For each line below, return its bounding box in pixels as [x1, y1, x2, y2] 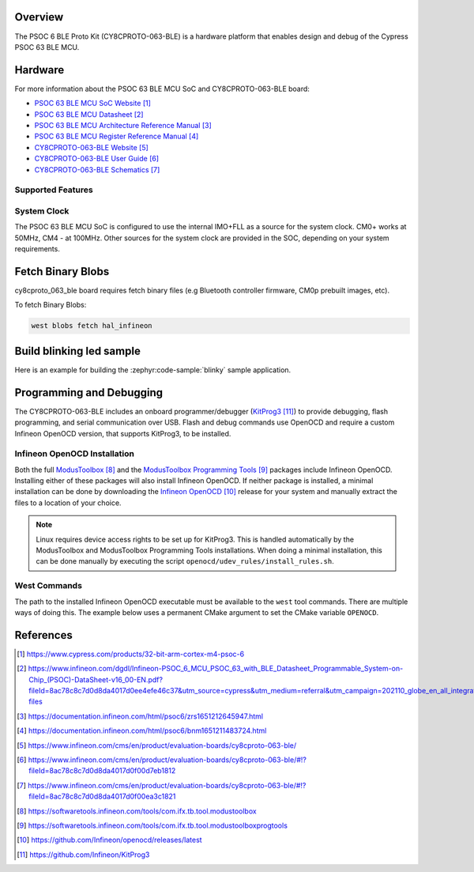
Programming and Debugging [14, 386, 164, 399]
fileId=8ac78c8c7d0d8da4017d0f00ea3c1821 [28, 791, 176, 802]
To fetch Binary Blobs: [14, 300, 87, 310]
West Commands [14, 580, 83, 591]
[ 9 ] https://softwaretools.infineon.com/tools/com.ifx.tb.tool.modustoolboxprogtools [17, 821, 288, 830]
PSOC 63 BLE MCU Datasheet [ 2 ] [34, 109, 144, 119]
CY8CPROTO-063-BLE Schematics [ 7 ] [34, 164, 160, 174]
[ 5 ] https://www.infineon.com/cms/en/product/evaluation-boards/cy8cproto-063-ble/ [17, 740, 297, 750]
